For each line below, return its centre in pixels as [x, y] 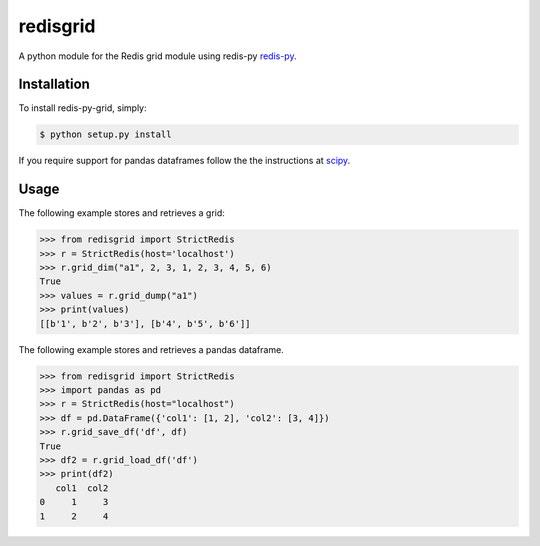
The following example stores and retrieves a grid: [121, 213]
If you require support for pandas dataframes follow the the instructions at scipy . [184, 161]
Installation [54, 84]
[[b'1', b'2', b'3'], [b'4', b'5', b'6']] [145, 323]
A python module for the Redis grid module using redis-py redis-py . [157, 56]
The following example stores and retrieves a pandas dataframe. [151, 349]
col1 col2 [82, 488]
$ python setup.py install [105, 134]
